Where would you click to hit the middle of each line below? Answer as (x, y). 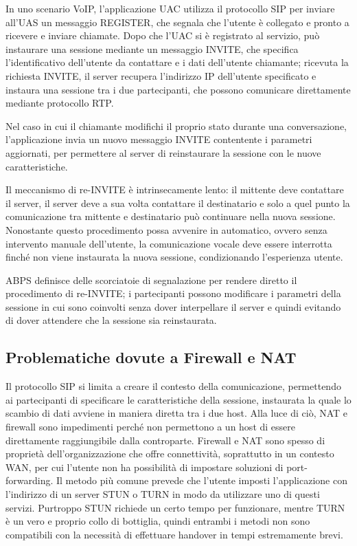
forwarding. (30, 480)
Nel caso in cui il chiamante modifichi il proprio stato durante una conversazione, (176, 125)
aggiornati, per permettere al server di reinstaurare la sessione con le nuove (163, 152)
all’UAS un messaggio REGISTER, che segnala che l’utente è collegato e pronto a (177, 22)
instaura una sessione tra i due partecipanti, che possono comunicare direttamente (178, 89)
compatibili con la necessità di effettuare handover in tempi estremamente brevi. (174, 534)
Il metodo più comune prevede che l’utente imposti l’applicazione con (201, 480)
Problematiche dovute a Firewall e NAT (151, 357)
